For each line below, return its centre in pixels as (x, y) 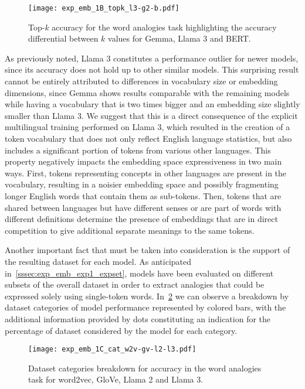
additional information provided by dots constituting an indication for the (138, 318)
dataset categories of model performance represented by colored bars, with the (145, 307)
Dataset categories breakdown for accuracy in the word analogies (145, 368)
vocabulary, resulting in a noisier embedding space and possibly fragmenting (142, 184)
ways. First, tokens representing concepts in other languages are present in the (146, 173)
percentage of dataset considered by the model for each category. (121, 330)
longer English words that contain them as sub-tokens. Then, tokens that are (143, 195)
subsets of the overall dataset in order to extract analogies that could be (135, 284)
